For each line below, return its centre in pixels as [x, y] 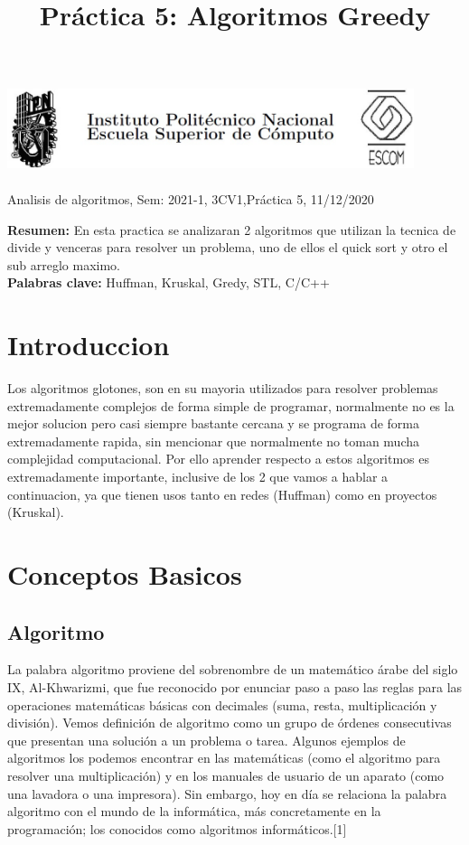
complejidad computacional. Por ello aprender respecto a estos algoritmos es [219, 459]
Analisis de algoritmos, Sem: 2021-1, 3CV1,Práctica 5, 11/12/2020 [191, 198]
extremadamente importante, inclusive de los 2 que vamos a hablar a [198, 477]
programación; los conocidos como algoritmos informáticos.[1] [177, 828]
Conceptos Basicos [125, 574]
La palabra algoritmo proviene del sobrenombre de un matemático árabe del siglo [233, 669]
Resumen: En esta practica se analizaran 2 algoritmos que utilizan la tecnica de [232, 229]
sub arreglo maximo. [64, 264]
